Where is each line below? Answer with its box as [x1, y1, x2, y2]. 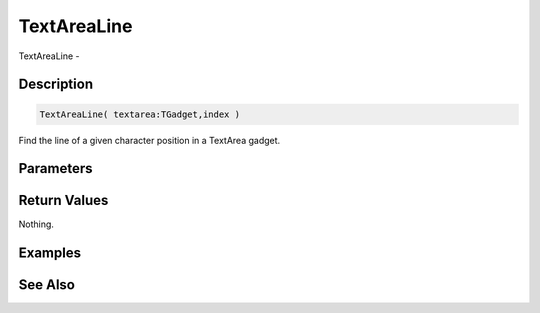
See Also [18, 276, 75, 294]
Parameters [18, 160, 93, 177]
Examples [18, 245, 82, 262]
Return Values [18, 192, 109, 209]
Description [18, 76, 94, 93]
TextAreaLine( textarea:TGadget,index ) [39, 108, 240, 120]
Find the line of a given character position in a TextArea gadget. [18, 134, 281, 146]
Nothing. [18, 218, 55, 230]
